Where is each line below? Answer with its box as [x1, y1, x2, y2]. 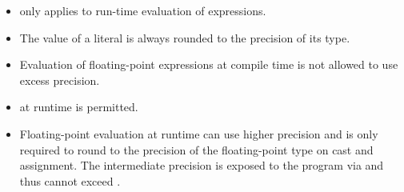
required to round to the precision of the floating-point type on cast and [19, 141, 374, 158]
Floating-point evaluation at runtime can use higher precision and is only [19, 125, 378, 142]
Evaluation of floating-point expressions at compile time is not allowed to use [19, 56, 398, 73]
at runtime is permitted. [19, 98, 138, 115]
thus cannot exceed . [19, 172, 121, 189]
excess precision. [19, 71, 100, 88]
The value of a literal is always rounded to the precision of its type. [19, 29, 350, 46]
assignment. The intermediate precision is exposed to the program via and [19, 157, 384, 174]
